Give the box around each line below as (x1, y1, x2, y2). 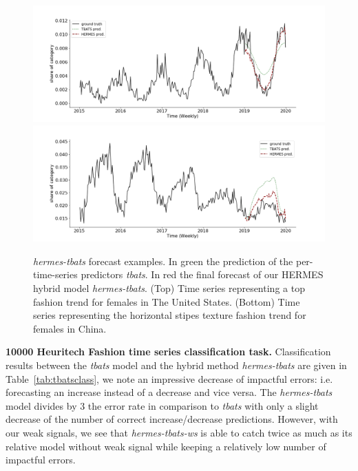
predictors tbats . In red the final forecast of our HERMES (81, 267, 324, 282)
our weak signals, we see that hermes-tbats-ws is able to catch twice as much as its (6, 426, 352, 439)
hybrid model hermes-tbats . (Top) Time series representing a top (33, 281, 305, 295)
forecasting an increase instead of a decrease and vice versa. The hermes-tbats (6, 385, 333, 399)
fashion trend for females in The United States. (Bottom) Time (33, 294, 300, 308)
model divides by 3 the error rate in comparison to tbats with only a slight (6, 398, 319, 412)
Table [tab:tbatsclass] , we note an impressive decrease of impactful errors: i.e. (6, 371, 333, 386)
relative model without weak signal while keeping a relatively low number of (6, 439, 326, 453)
